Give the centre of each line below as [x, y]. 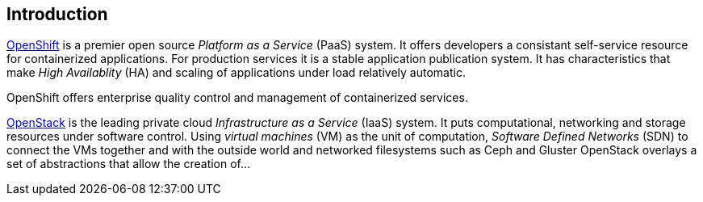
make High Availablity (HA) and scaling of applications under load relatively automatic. [236, 73]
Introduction [57, 14]
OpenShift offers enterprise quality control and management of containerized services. [237, 98]
